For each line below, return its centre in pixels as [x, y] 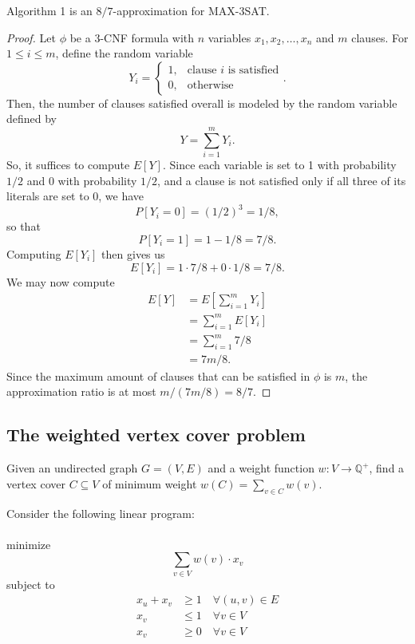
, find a [387, 468]
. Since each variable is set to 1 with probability [279, 165]
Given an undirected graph [72, 468]
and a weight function [261, 468]
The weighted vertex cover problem [156, 435]
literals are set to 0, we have [75, 196]
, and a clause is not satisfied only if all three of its [282, 180]
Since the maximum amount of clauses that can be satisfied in [158, 375]
